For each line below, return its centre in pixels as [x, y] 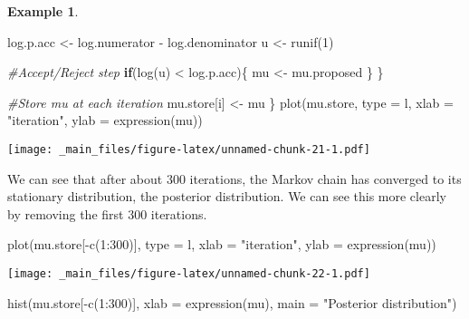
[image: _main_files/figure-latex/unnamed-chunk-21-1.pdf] [189, 149]
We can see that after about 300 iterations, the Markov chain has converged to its [234, 178]
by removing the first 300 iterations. [107, 213]
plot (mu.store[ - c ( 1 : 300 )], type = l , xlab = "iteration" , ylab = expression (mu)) [222, 244]
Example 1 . [43, 11]
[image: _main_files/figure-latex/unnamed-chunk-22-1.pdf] [189, 274]
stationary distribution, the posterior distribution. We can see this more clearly [227, 196]
